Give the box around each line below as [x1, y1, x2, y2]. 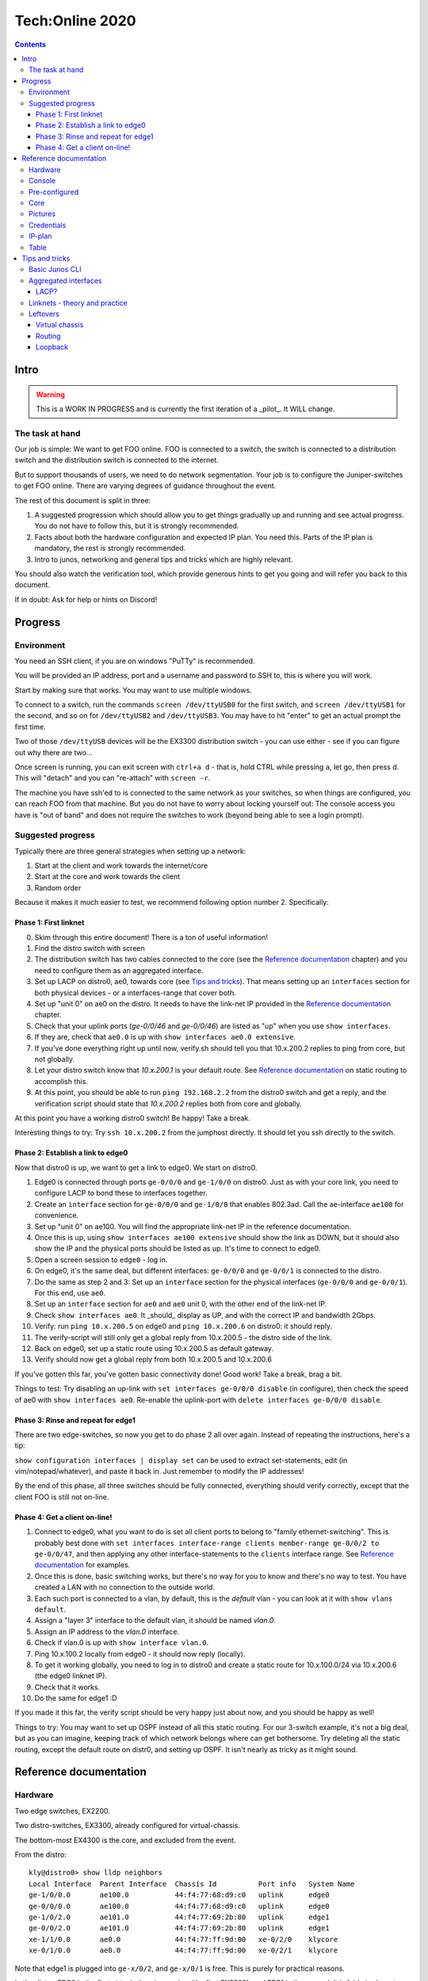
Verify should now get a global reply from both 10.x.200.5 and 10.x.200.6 [34, 1355, 273, 1365]
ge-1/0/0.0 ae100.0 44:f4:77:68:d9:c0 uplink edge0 [29, 1891, 330, 1899]
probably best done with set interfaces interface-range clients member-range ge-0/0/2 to [34, 1538, 380, 1548]
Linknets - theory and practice [29, 298, 128, 307]
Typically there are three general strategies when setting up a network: [14, 846, 246, 856]
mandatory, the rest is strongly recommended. [34, 544, 186, 553]
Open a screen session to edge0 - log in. [34, 1254, 168, 1264]
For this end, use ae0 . [34, 1288, 106, 1297]
